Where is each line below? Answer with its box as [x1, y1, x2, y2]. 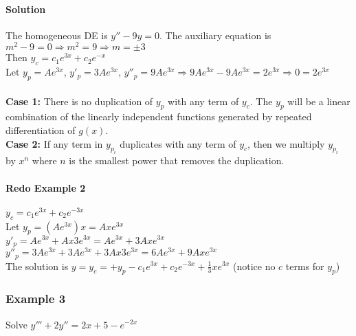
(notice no [232, 258, 276, 273]
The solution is [5, 258, 69, 273]
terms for [285, 258, 324, 273]
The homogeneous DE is [5, 27, 108, 42]
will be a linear [287, 93, 351, 108]
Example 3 [5, 290, 66, 307]
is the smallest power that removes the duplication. [69, 153, 285, 168]
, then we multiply [247, 136, 325, 150]
